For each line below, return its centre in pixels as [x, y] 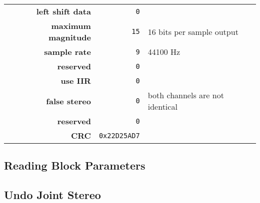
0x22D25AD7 [119, 135]
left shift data [63, 11]
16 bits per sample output [193, 31]
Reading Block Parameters [75, 165]
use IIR [76, 81]
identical [162, 106]
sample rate [67, 52]
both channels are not [186, 95]
